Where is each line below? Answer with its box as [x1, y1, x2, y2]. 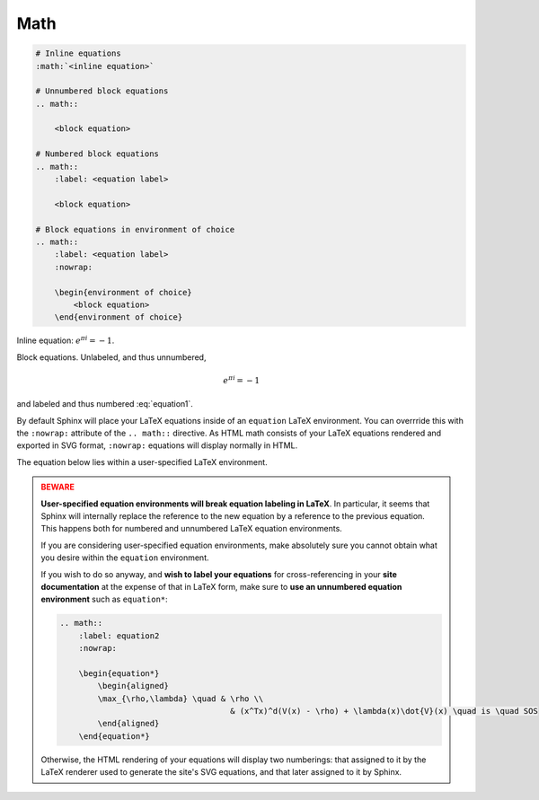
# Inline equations [35, 48, 121, 58]
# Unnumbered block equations [35, 86, 169, 96]
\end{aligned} [97, 718, 160, 729]
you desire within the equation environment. [40, 552, 210, 563]
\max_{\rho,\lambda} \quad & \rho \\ [97, 693, 264, 704]
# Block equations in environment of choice [35, 224, 235, 234]
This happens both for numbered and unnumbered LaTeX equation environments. [40, 523, 343, 534]
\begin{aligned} [97, 681, 170, 691]
